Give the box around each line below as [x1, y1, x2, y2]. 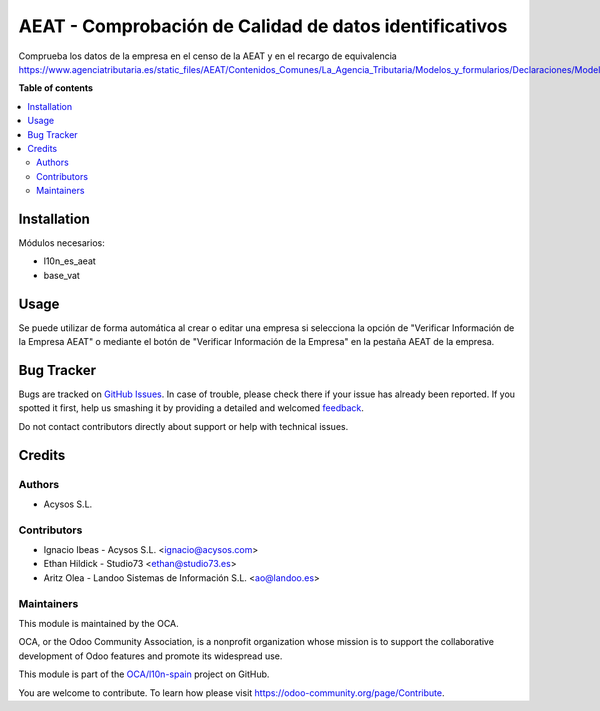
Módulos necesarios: [18, 236, 105, 249]
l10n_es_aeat [43, 255, 97, 267]
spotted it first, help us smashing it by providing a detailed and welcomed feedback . [18, 402, 365, 414]
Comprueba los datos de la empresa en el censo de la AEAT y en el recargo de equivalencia [18, 50, 397, 62]
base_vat [43, 269, 80, 281]
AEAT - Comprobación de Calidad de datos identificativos [18, 15, 508, 37]
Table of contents [18, 82, 94, 94]
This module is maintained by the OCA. [18, 617, 179, 629]
